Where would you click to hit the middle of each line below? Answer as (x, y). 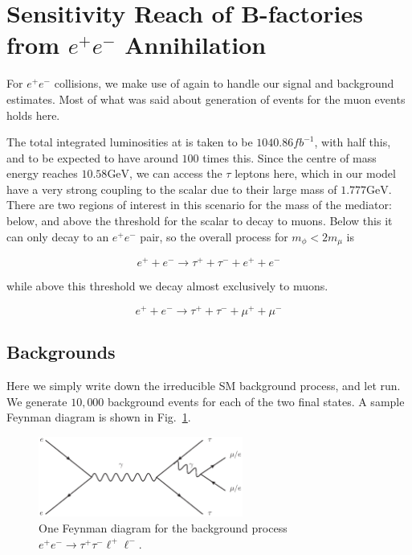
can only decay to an (58, 236)
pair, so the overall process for (214, 236)
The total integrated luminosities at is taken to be (130, 142)
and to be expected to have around (92, 157)
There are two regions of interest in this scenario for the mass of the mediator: (199, 205)
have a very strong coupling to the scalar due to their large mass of (172, 189)
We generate (37, 401)
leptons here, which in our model (315, 173)
